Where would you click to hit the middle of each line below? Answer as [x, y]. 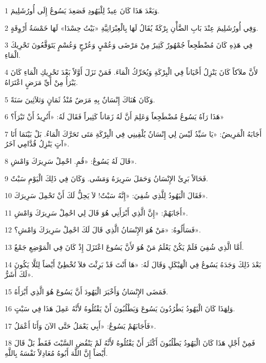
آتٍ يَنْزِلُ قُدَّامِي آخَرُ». [37, 144]
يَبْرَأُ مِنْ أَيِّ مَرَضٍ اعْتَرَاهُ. [41, 82]
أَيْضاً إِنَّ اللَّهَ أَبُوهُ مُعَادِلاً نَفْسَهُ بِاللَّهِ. [56, 353]
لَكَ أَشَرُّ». [19, 274]
